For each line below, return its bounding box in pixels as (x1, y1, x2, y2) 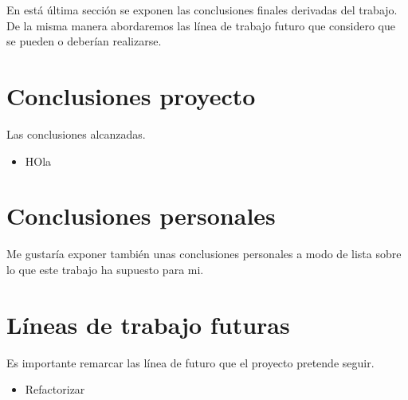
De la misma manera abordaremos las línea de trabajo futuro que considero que (6, 17, 396, 33)
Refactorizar (25, 381, 85, 398)
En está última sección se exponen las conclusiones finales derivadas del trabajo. (6, 2, 398, 18)
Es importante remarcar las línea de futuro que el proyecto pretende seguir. (6, 354, 375, 371)
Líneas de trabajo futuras (6, 308, 290, 340)
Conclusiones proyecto (6, 79, 256, 112)
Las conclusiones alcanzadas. (6, 125, 146, 142)
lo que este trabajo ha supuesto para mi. (6, 261, 204, 277)
